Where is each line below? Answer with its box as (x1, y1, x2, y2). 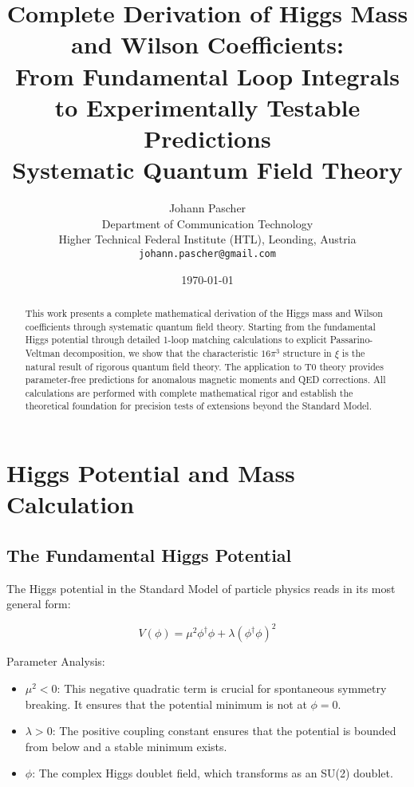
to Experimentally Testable (54, 90, 361, 123)
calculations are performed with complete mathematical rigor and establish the (25, 386, 353, 399)
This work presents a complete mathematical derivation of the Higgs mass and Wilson (25, 306, 383, 319)
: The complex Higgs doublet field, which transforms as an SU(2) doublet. (32, 765, 393, 781)
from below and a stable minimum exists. (25, 738, 227, 754)
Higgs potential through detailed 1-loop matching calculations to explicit (25, 333, 327, 346)
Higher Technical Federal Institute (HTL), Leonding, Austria (58, 231, 357, 247)
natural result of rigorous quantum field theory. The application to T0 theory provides (25, 359, 384, 373)
